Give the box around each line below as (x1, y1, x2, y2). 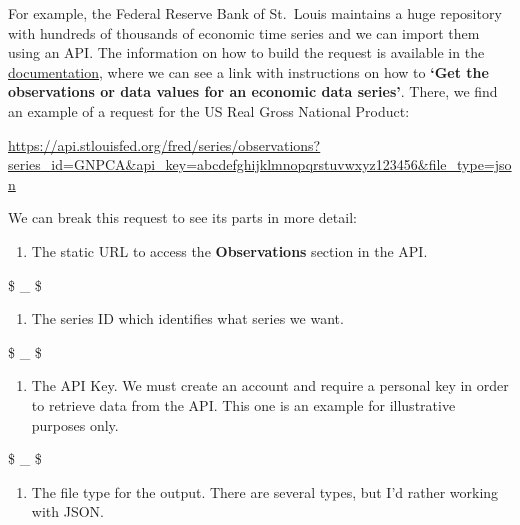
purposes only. (31, 414, 119, 435)
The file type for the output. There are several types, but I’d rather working (31, 481, 499, 502)
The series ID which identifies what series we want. (31, 308, 344, 329)
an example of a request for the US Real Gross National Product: (8, 100, 410, 121)
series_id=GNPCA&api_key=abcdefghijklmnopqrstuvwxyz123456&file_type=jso (8, 154, 512, 175)
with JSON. (31, 501, 104, 522)
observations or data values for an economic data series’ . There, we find (8, 81, 498, 102)
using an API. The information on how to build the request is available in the (8, 42, 485, 63)
